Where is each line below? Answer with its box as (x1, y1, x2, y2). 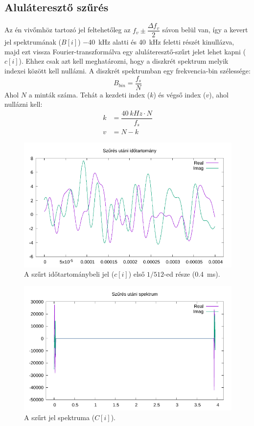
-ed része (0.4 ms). (164, 269, 220, 279)
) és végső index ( (153, 89, 206, 99)
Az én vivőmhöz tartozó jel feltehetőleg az (4, 24, 131, 35)
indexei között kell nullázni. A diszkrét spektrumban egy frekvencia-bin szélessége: (4, 66, 251, 76)
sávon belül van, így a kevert (162, 24, 248, 35)
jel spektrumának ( (4, 37, 62, 47)
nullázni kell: (4, 99, 43, 109)
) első (128, 269, 145, 279)
